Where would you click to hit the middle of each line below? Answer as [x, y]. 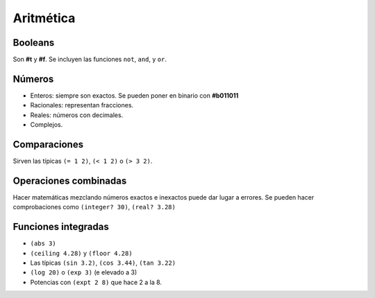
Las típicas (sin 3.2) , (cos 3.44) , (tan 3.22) [103, 263]
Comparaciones [48, 144]
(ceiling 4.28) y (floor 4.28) [81, 253]
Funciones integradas [61, 227]
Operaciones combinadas [70, 181]
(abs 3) [43, 244]
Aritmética [44, 18]
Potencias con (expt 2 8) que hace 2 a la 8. [96, 282]
